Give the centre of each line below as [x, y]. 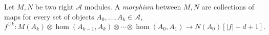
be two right [54, 6]
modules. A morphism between [133, 6]
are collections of [228, 6]
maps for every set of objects [49, 16]
